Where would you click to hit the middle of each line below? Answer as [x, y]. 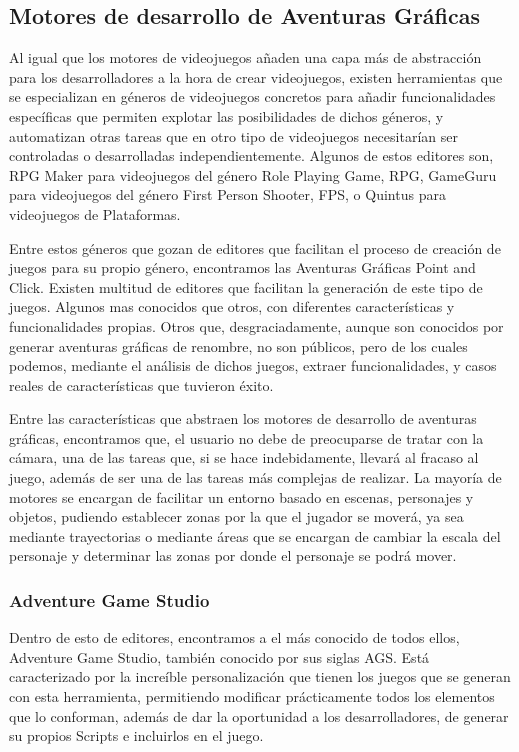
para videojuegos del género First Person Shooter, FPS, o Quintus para [227, 194]
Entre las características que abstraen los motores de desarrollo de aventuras [243, 418]
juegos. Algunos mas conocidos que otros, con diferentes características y [232, 306]
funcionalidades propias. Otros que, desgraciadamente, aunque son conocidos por [256, 325]
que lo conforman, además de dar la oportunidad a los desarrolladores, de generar [259, 715]
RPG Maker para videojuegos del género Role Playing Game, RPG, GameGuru [253, 174]
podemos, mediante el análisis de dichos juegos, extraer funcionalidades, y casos [253, 365]
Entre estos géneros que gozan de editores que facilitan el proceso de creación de [255, 247]
